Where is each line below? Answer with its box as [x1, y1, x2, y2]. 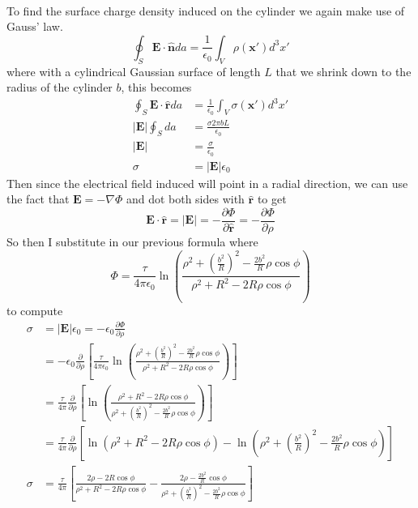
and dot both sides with [126, 190, 245, 207]
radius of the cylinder [6, 79, 113, 96]
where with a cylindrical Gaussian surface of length [6, 62, 261, 79]
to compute [6, 301, 63, 318]
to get [257, 190, 287, 207]
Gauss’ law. [6, 18, 63, 35]
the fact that [6, 190, 70, 207]
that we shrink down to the [275, 62, 412, 79]
